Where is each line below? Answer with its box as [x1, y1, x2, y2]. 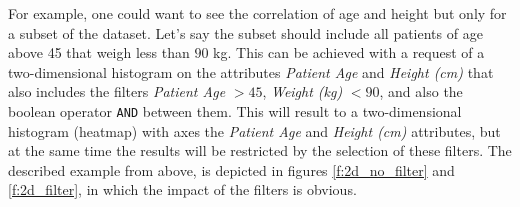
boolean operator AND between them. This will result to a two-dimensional [8, 100, 462, 121]
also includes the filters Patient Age [8, 81, 226, 102]
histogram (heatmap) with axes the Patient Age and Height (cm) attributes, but [8, 120, 501, 141]
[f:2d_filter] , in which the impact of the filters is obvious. [8, 179, 357, 200]
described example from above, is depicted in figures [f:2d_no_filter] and [8, 159, 455, 180]
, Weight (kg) [262, 81, 343, 102]
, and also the [379, 81, 463, 102]
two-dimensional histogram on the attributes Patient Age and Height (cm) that [8, 61, 494, 82]
